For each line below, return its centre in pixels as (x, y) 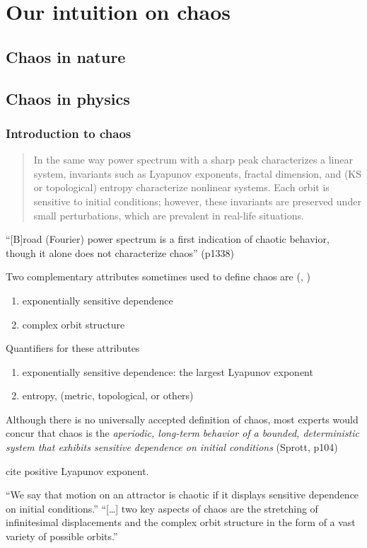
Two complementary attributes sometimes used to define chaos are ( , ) (158, 276)
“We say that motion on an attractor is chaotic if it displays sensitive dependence (182, 495)
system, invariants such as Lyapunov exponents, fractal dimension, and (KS (198, 173)
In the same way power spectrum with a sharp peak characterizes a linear (193, 160)
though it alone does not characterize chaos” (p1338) (120, 252)
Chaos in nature (66, 56)
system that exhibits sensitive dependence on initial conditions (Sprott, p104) (172, 447)
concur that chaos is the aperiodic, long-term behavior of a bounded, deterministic (182, 433)
